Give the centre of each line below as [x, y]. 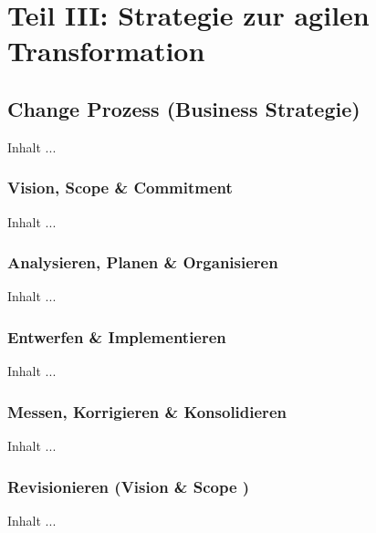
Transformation [106, 51]
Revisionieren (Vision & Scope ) [129, 486]
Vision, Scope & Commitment [120, 188]
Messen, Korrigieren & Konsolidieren [147, 411]
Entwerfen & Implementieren [117, 336]
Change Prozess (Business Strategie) [184, 108]
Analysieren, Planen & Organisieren [143, 262]
